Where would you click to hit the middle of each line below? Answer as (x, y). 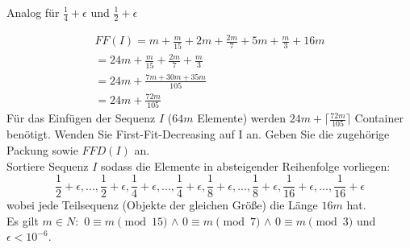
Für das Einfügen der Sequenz (81, 118)
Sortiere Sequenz (48, 165)
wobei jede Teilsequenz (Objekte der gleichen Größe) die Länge (162, 205)
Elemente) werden (242, 118)
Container (379, 118)
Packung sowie (42, 149)
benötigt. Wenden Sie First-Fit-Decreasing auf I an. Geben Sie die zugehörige (198, 134)
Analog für (33, 12)
